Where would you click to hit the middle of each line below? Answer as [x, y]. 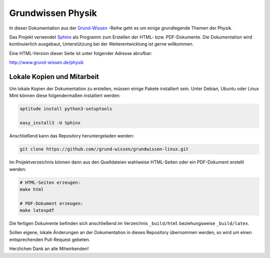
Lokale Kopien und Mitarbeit [54, 77]
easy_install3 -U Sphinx [50, 123]
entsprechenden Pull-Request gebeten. [50, 239]
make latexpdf [37, 210]
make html [32, 189]
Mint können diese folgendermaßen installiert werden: [65, 95]
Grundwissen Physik [53, 13]
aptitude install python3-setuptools [66, 109]
